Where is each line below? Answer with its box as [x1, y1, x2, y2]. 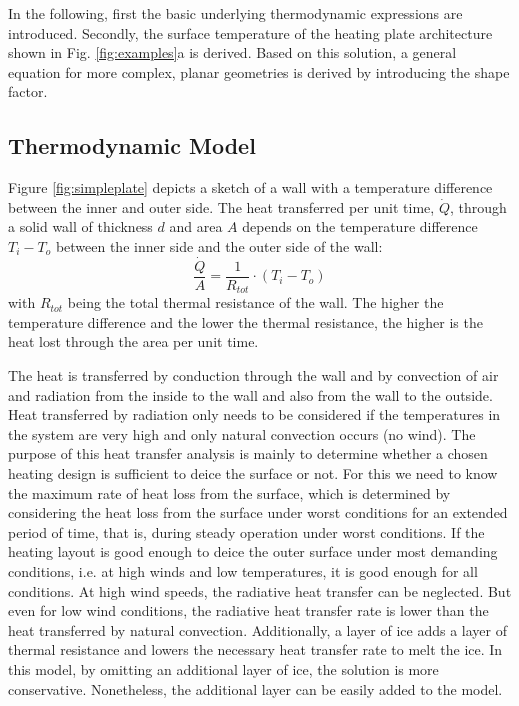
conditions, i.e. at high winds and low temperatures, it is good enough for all [8, 561, 478, 581]
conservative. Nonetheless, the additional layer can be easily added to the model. [8, 678, 503, 699]
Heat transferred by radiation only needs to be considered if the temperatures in [8, 404, 501, 425]
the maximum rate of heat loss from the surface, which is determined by [8, 482, 451, 503]
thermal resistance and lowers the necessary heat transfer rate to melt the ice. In [8, 639, 503, 660]
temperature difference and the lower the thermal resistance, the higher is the [8, 311, 483, 332]
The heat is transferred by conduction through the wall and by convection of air [8, 365, 499, 386]
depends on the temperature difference [242, 216, 478, 237]
